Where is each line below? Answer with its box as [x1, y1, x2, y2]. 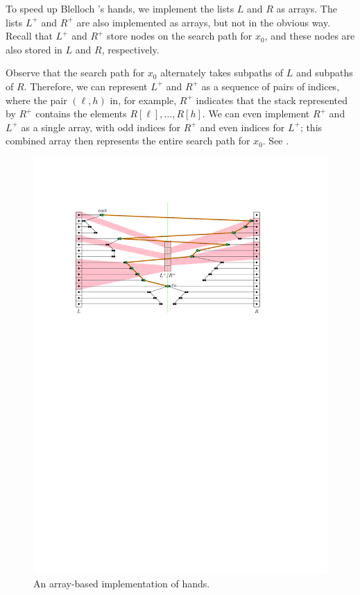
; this [300, 119, 323, 134]
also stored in [6, 42, 62, 56]
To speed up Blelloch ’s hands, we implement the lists [6, 1, 234, 15]
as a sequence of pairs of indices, [201, 78, 340, 93]
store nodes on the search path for [107, 28, 252, 43]
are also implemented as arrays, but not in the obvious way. [76, 15, 331, 29]
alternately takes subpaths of [160, 65, 284, 80]
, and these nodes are [264, 28, 355, 43]
